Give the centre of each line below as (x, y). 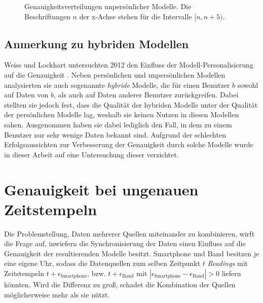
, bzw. (97, 273)
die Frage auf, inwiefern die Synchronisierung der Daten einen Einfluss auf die (125, 243)
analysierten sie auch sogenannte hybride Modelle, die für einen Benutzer (117, 85)
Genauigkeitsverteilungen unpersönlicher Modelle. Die (108, 6)
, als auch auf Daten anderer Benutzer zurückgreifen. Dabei (146, 95)
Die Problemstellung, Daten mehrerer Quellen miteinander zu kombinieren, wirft (129, 233)
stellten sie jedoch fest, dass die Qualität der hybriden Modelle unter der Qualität (131, 104)
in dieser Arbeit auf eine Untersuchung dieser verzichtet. (91, 154)
